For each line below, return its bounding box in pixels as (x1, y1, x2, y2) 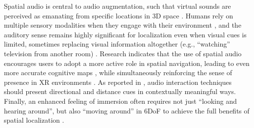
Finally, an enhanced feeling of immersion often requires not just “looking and (4, 96, 237, 106)
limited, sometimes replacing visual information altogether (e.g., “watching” (4, 39, 230, 49)
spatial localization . (4, 115, 64, 125)
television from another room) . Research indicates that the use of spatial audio (4, 48, 242, 58)
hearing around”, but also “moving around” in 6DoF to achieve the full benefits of (4, 105, 250, 115)
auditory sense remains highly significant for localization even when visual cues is (4, 29, 247, 39)
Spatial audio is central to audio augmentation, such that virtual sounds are (4, 1, 231, 11)
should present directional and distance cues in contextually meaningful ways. (4, 86, 236, 96)
